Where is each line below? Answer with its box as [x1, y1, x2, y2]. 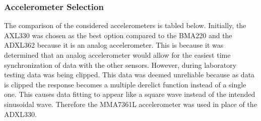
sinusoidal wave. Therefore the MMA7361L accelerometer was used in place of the [4, 98, 257, 109]
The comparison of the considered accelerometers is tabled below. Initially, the [4, 20, 246, 31]
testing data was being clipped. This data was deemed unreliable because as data [4, 69, 255, 80]
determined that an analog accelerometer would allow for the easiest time [4, 50, 231, 60]
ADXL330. [4, 108, 37, 119]
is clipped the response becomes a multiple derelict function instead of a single [4, 79, 246, 89]
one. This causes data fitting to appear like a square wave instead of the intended [4, 89, 255, 99]
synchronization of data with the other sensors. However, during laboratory [4, 59, 237, 70]
